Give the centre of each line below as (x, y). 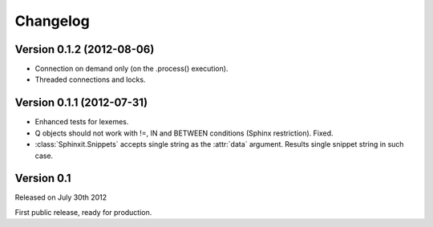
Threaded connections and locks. (90, 79)
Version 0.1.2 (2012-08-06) (85, 49)
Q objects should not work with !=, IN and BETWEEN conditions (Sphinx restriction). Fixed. (184, 133)
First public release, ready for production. (83, 212)
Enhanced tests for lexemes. (82, 122)
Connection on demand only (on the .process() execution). (132, 69)
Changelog (52, 21)
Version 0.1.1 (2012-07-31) (81, 103)
